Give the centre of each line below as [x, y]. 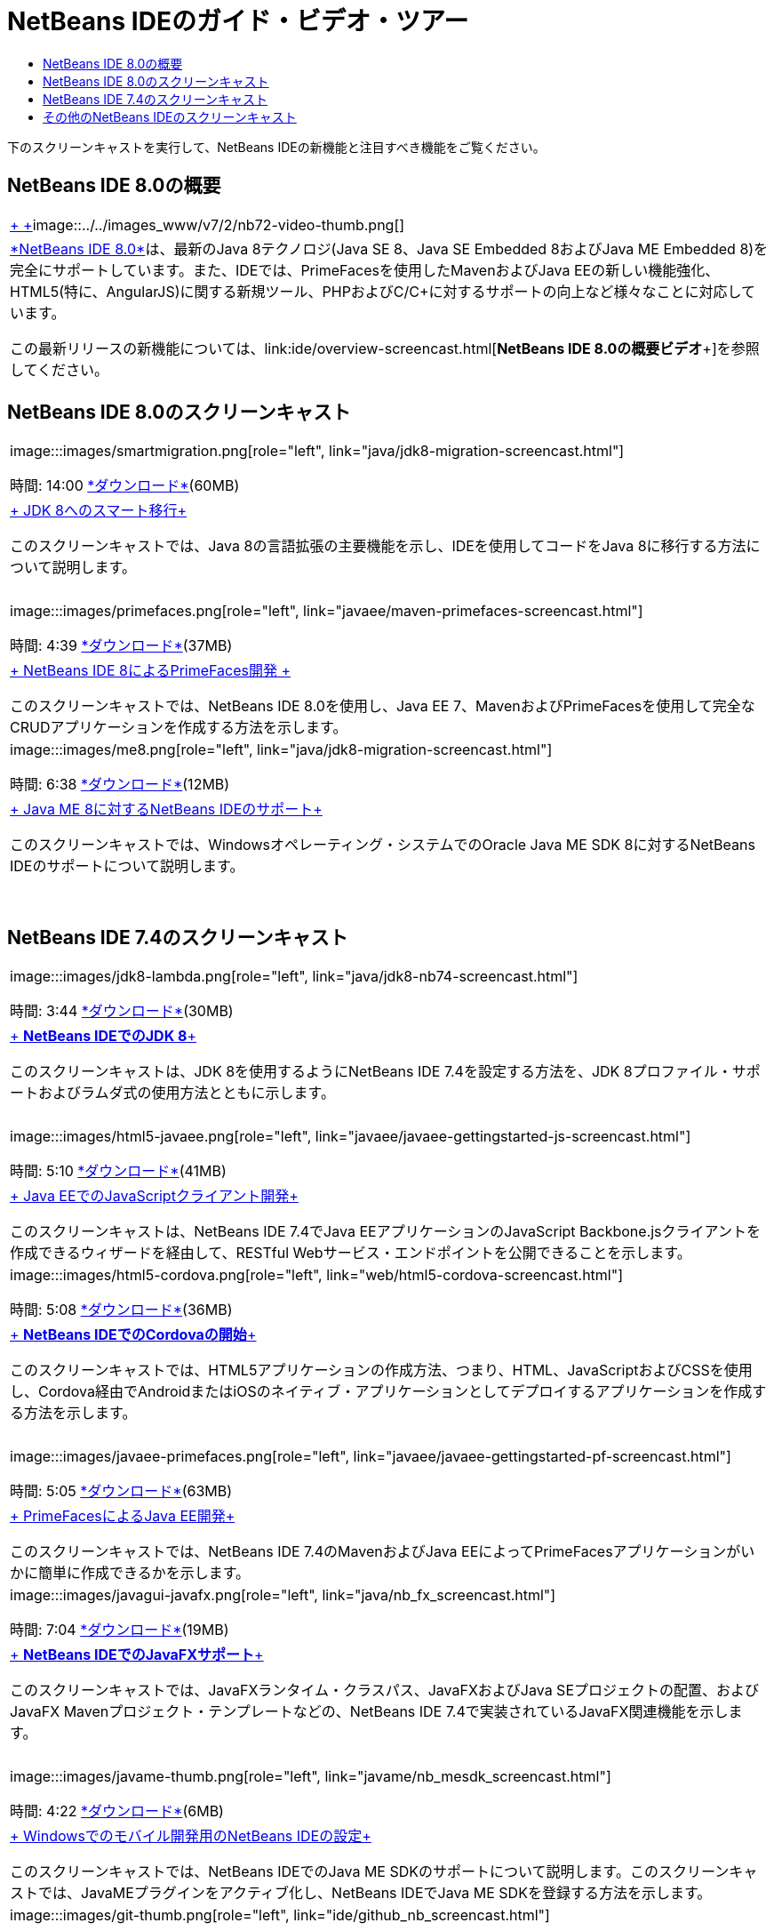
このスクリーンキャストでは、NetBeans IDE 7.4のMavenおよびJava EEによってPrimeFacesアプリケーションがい [383, 1552]
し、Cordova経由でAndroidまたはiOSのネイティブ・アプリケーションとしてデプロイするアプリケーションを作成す [388, 1392]
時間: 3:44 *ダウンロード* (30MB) [122, 1011]
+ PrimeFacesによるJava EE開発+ [123, 1516]
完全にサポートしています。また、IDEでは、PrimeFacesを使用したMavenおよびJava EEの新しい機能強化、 [365, 270]
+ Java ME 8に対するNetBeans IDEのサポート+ [166, 809]
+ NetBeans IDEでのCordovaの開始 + [133, 1335]
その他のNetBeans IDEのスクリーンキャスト [170, 116]
